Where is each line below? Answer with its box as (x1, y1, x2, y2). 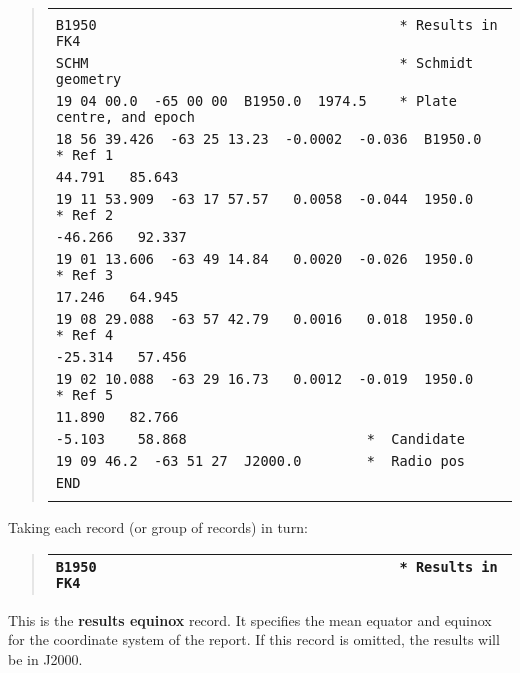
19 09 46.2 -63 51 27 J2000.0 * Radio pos (55, 453, 466, 469)
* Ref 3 (55, 267, 114, 283)
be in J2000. (8, 648, 83, 669)
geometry (55, 71, 122, 87)
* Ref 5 (55, 387, 114, 403)
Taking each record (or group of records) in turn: (8, 517, 308, 537)
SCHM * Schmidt (55, 55, 474, 71)
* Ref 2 (55, 207, 114, 223)
